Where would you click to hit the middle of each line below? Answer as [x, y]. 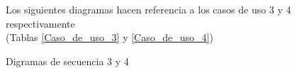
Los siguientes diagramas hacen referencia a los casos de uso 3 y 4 [148, 9]
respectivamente [40, 23]
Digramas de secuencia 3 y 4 [67, 61]
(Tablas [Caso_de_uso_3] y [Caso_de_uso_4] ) [110, 37]
